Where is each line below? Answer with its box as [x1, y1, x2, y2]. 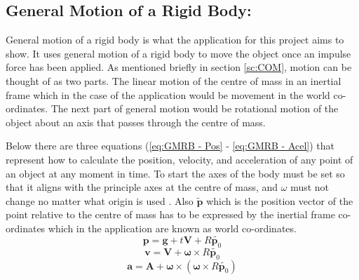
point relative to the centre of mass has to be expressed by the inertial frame [6, 207, 335, 222]
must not [290, 180, 330, 194]
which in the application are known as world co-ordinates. [48, 220, 297, 235]
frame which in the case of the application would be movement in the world [6, 87, 330, 102]
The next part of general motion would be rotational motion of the [50, 101, 339, 116]
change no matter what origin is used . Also [6, 193, 194, 208]
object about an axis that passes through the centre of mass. [6, 114, 266, 129]
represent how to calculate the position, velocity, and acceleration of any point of [6, 152, 353, 166]
